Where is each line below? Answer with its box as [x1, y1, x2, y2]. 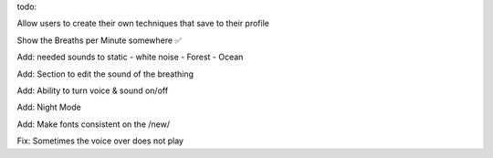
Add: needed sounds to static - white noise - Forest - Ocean [16, 51, 244, 63]
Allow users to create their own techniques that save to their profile [16, 18, 269, 29]
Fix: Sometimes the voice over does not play [16, 135, 184, 146]
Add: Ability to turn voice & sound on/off [16, 85, 169, 96]
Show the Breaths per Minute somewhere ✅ [16, 35, 183, 46]
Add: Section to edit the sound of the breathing [16, 68, 194, 79]
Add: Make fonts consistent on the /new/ [16, 119, 171, 130]
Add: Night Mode [16, 101, 81, 113]
